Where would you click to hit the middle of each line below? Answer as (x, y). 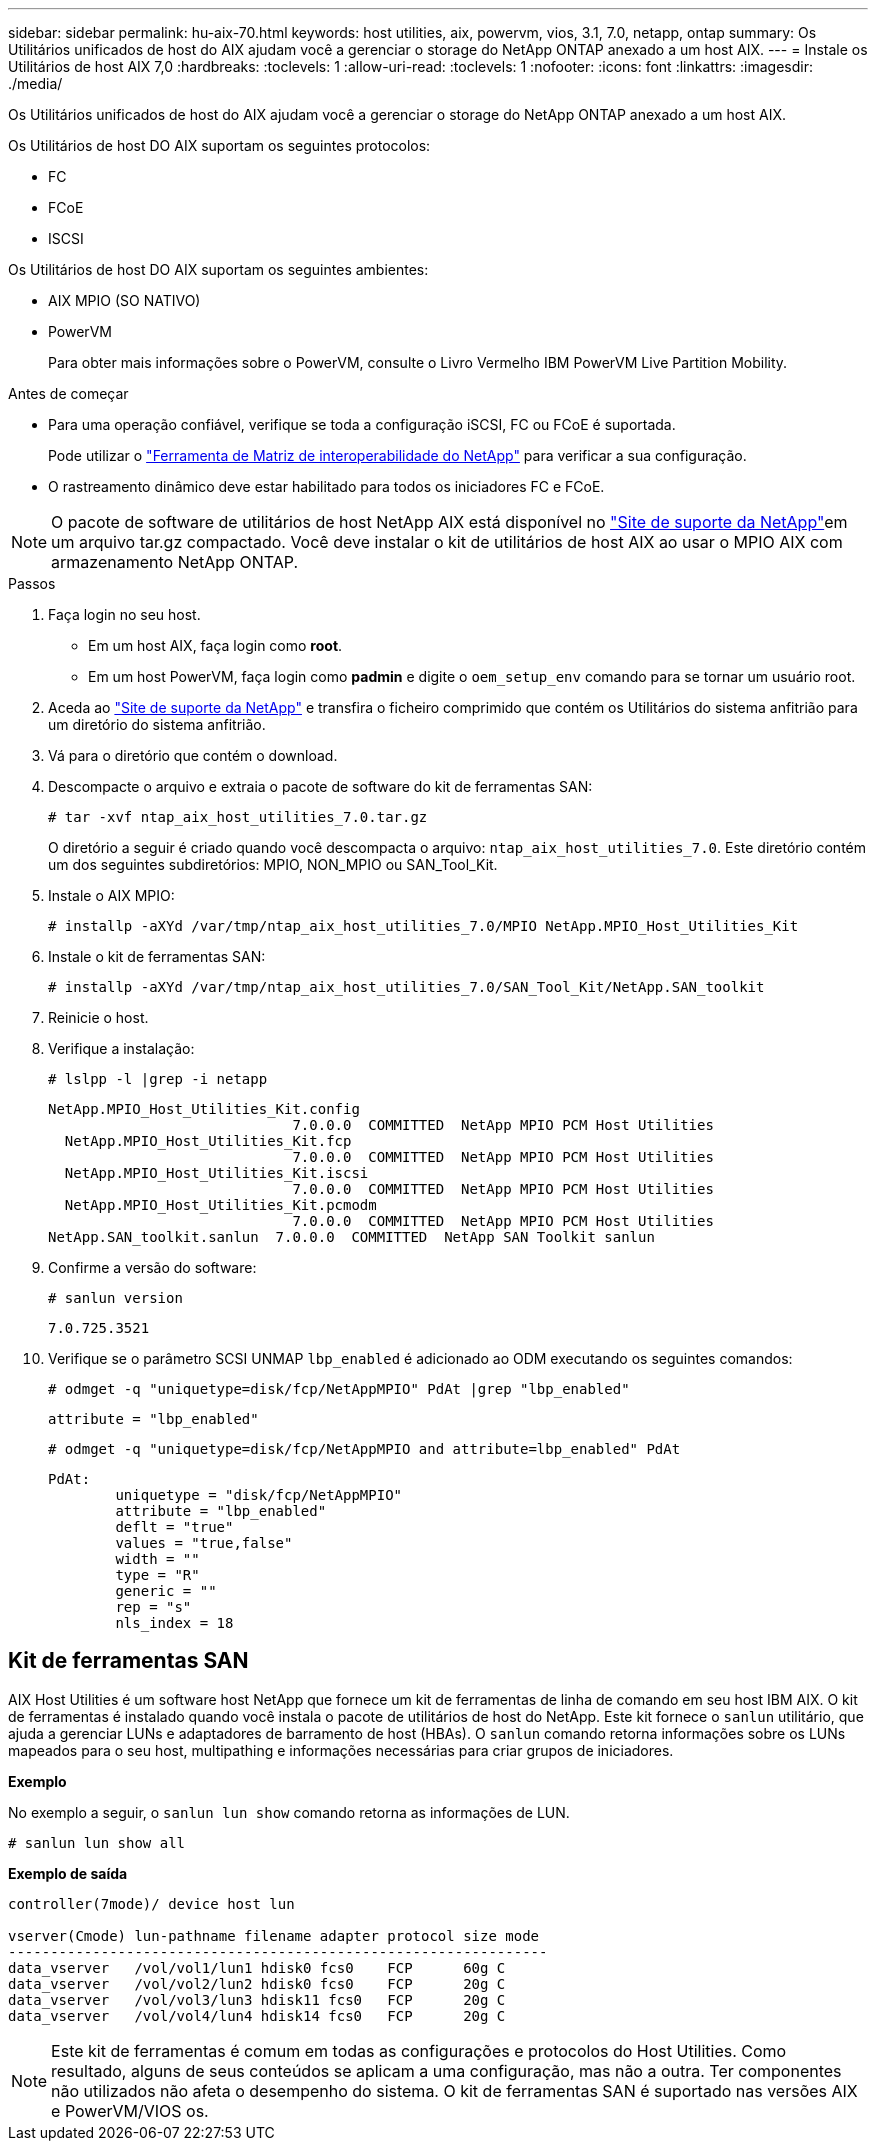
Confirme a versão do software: (152, 1267)
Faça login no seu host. (124, 614)
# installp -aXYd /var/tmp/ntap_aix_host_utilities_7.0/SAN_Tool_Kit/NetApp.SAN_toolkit (406, 987)
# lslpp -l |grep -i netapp (158, 1079)
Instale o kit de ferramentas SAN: (157, 956)
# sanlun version (115, 1298)
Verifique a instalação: (121, 1048)
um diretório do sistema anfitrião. (157, 724)
